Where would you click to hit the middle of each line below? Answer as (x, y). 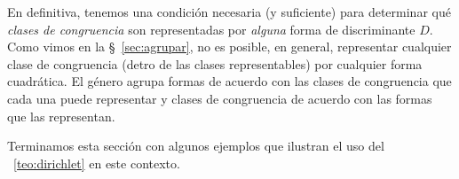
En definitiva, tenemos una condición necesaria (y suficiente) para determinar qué (229, 12)
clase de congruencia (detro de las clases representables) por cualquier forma (215, 63)
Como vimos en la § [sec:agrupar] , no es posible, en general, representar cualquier (229, 47)
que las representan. (61, 116)
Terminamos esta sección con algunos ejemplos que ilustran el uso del (196, 146)
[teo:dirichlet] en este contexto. (97, 163)
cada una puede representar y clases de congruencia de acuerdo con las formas (220, 98)
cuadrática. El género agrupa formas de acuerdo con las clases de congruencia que (229, 81)
